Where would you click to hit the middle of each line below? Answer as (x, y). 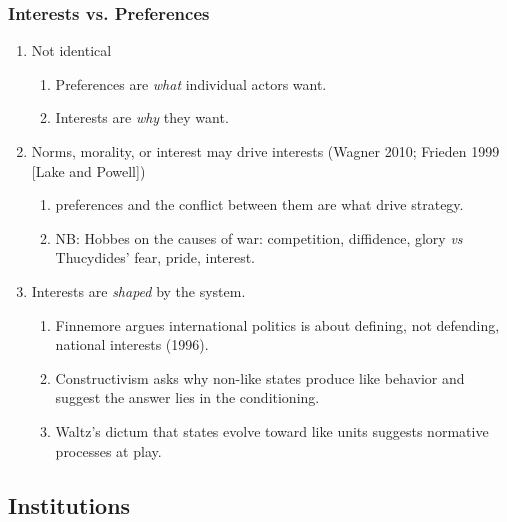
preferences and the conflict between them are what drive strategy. (259, 204)
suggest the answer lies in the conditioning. (187, 397)
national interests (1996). (132, 344)
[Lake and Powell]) (88, 170)
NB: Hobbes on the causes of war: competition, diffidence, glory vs (259, 237)
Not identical (71, 50)
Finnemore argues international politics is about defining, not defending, (277, 324)
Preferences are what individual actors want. (191, 83)
